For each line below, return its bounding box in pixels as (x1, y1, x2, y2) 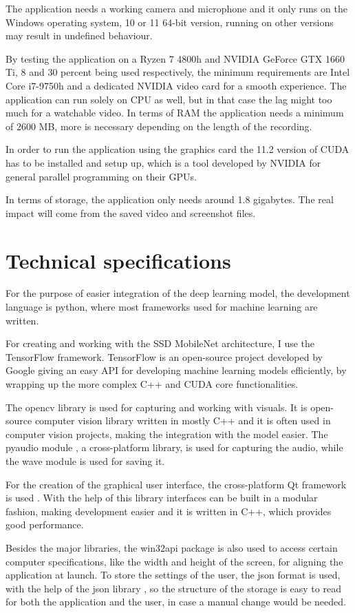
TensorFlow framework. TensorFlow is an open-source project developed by (6, 349, 323, 364)
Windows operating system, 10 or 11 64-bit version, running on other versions (6, 14, 334, 29)
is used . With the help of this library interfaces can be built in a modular (6, 490, 318, 505)
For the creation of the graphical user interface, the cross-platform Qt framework (6, 477, 347, 491)
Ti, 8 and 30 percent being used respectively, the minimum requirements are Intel (6, 65, 350, 79)
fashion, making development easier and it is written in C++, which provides (6, 503, 332, 518)
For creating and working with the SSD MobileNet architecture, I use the (6, 336, 315, 351)
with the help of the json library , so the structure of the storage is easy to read (6, 581, 341, 595)
